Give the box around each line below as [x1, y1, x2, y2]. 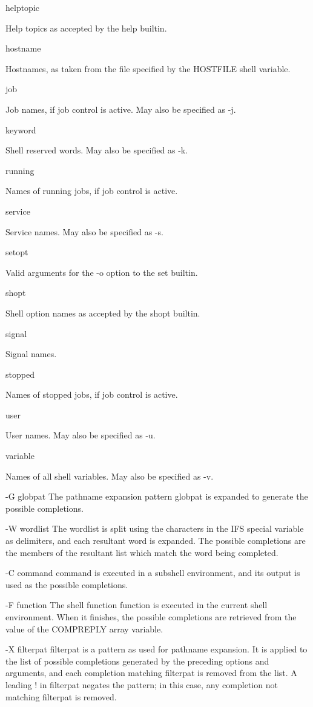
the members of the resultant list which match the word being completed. [5, 546, 278, 558]
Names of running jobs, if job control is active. [5, 184, 178, 197]
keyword [5, 123, 36, 136]
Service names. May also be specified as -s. [5, 225, 163, 238]
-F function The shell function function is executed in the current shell [5, 598, 268, 611]
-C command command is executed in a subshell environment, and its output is [5, 566, 300, 579]
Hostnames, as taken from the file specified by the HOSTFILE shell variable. [5, 62, 291, 75]
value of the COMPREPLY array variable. [5, 622, 163, 635]
